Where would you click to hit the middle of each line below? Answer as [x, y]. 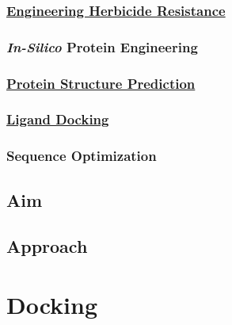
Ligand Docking [58, 119]
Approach [47, 246]
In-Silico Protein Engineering [102, 46]
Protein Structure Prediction [101, 83]
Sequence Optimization [82, 156]
